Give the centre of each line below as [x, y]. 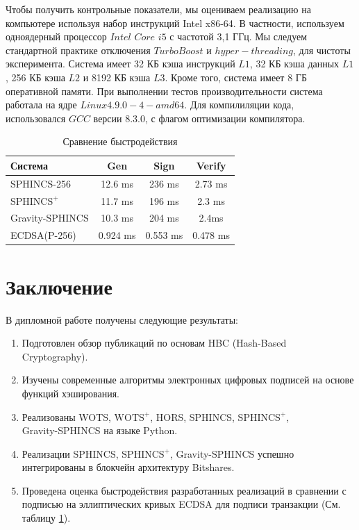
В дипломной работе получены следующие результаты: [122, 319]
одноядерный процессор [56, 36]
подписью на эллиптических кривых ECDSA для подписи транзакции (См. [181, 504]
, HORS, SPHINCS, [192, 416]
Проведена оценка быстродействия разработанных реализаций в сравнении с [184, 490]
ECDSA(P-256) [43, 235]
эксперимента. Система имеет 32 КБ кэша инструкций [120, 64]
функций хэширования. [71, 393]
